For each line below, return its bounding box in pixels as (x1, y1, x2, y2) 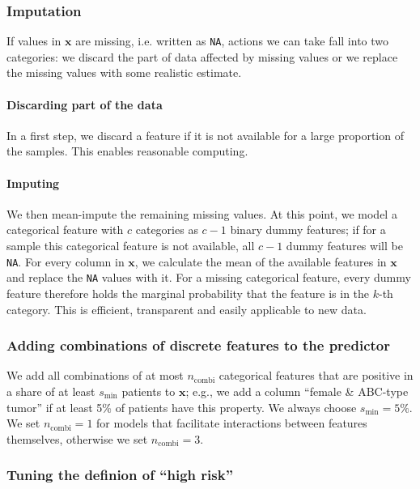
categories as (135, 221, 198, 238)
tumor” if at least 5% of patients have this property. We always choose (6, 398, 357, 415)
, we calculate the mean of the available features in (134, 253, 387, 270)
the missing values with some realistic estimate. (6, 64, 242, 81)
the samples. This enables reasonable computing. (6, 142, 248, 159)
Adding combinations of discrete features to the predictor (6, 335, 390, 355)
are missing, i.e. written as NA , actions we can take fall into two (75, 32, 389, 49)
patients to (121, 382, 176, 399)
